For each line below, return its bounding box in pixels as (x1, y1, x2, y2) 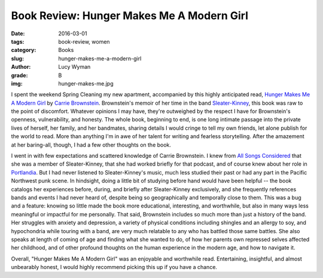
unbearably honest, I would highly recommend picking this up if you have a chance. (11, 264, 218, 271)
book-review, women (58, 38, 110, 45)
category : (11, 47, 36, 54)
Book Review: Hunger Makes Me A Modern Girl (11, 9, 248, 22)
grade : (11, 72, 28, 79)
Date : (11, 30, 25, 37)
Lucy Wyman (58, 63, 91, 71)
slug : (11, 54, 24, 62)
